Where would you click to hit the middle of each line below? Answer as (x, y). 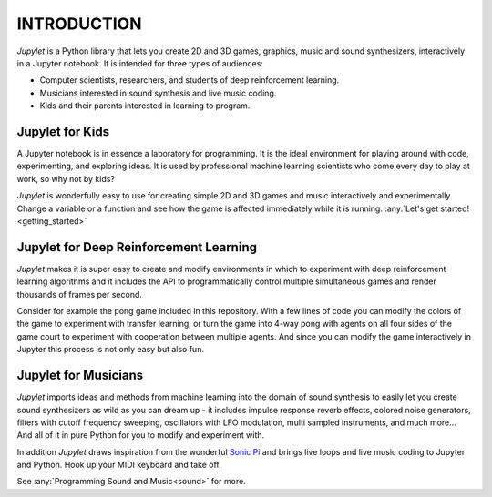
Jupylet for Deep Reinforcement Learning (137, 247)
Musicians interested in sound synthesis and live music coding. (158, 93)
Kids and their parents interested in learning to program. (145, 106)
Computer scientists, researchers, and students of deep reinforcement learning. (190, 80)
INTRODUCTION (79, 24)
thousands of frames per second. (80, 294)
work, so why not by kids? (66, 178)
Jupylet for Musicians (80, 375)
